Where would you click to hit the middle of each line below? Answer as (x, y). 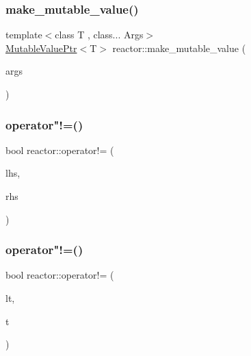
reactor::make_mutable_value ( (179, 48)
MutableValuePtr (41, 48)
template (24, 35)
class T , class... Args (99, 35)
